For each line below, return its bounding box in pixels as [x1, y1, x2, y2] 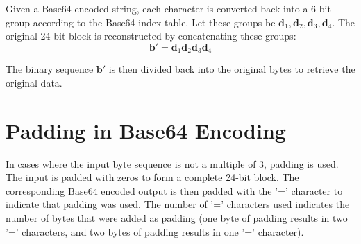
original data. [6, 75, 62, 89]
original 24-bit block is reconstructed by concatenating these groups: [6, 28, 296, 43]
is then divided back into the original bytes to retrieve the [108, 62, 355, 76]
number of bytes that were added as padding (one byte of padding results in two [6, 210, 348, 225]
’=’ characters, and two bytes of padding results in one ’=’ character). [6, 224, 304, 238]
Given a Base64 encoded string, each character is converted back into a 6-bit [6, 1, 331, 15]
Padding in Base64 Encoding [6, 116, 286, 144]
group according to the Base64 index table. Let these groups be [6, 15, 276, 29]
